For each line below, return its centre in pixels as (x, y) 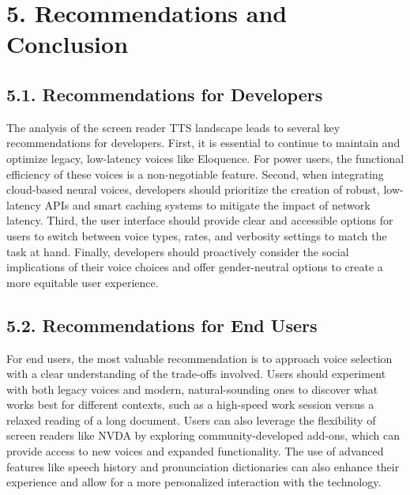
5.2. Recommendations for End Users (162, 325)
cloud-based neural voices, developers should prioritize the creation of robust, (193, 189)
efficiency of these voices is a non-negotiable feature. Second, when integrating (195, 174)
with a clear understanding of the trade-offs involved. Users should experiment (196, 374)
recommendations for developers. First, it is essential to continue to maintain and (203, 143)
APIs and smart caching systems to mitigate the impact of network (207, 204)
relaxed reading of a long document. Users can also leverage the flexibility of (191, 419)
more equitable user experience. (83, 282)
